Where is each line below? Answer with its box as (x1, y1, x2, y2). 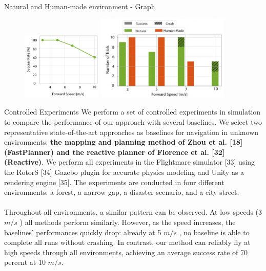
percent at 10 (4, 257, 46, 267)
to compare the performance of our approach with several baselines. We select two (4, 117, 262, 127)
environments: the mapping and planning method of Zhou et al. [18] (4, 137, 243, 147)
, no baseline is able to (179, 227, 250, 237)
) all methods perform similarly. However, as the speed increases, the (19, 216, 236, 227)
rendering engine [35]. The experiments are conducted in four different (4, 176, 224, 187)
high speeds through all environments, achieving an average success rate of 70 (4, 246, 248, 257)
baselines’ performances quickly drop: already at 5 (4, 227, 161, 237)
